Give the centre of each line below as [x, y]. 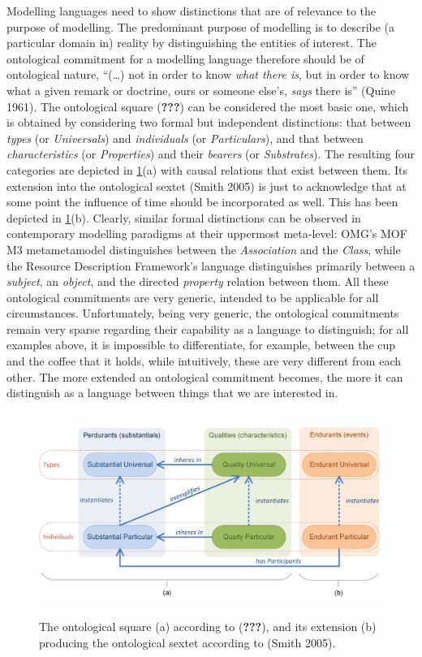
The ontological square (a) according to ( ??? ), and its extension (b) [208, 627]
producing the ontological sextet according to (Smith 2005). [187, 643]
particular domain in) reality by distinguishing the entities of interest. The [192, 43]
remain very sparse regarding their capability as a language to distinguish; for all [208, 328]
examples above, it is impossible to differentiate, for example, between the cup [201, 345]
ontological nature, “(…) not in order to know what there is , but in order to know [208, 74]
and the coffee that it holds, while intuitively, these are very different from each [204, 361]
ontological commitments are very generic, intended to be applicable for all [193, 297]
